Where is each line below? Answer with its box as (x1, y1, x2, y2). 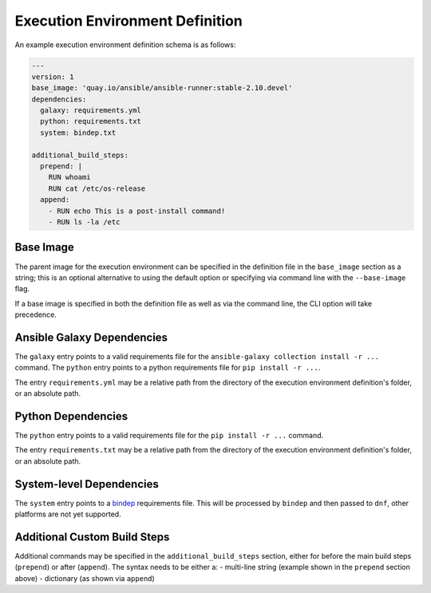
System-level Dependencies (14, 477, 159, 491)
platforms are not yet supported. (14, 509, 121, 519)
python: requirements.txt (40, 117, 141, 126)
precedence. (14, 310, 57, 319)
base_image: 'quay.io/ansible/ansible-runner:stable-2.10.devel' (31, 84, 293, 93)
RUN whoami (48, 172, 91, 182)
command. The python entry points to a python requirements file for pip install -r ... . (14, 363, 321, 373)
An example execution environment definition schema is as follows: (14, 40, 236, 49)
